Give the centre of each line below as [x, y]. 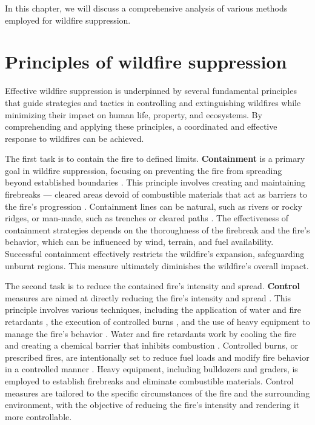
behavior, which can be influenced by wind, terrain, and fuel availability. [139, 242]
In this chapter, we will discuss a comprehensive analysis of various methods [146, 8]
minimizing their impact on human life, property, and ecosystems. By [134, 114]
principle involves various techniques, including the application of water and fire [153, 310]
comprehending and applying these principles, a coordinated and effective [141, 126]
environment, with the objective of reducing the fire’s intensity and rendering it [152, 405]
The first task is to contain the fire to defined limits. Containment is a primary [155, 159]
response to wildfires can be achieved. [75, 138]
